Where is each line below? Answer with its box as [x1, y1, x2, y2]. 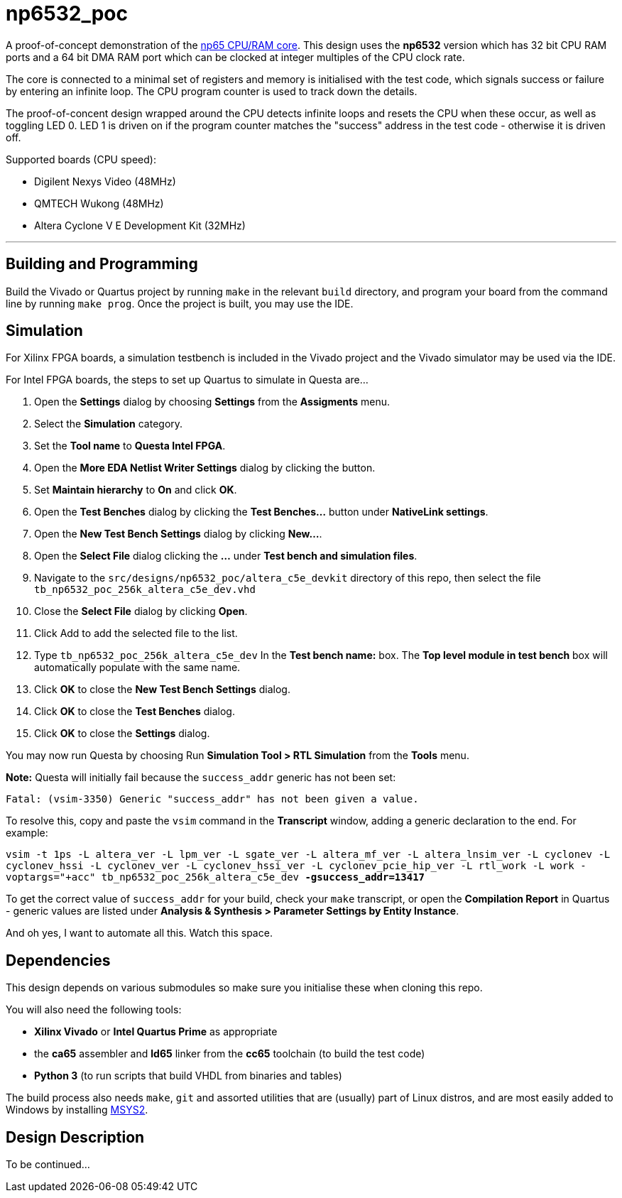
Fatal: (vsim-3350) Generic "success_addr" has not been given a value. [6, 793, 419, 805]
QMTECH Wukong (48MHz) [34, 197, 164, 209]
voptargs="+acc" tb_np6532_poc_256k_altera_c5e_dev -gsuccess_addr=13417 [6, 871, 425, 883]
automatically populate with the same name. [34, 661, 241, 674]
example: [6, 827, 48, 839]
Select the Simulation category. [34, 418, 183, 430]
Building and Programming [6, 255, 198, 273]
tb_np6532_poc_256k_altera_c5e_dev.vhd [34, 584, 256, 596]
